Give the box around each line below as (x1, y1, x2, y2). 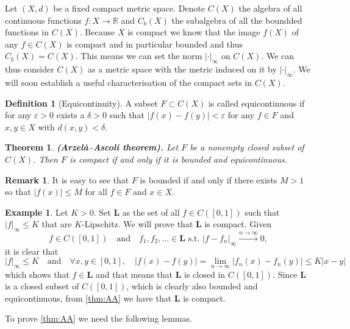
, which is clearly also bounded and (126, 280, 258, 292)
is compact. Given (204, 218, 272, 230)
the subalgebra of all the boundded (171, 13, 302, 26)
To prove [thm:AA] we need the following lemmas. (5, 312, 192, 325)
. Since (273, 267, 298, 280)
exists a (56, 108, 85, 121)
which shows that (5, 267, 70, 280)
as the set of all (122, 205, 180, 218)
